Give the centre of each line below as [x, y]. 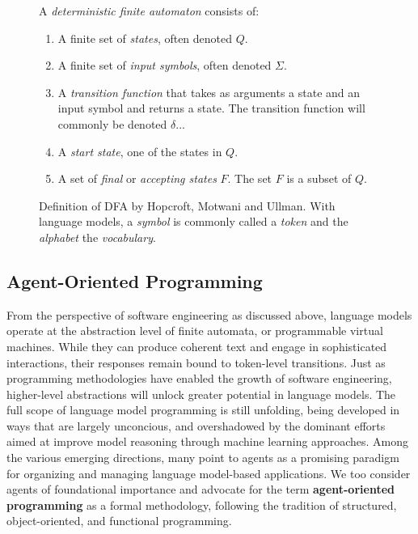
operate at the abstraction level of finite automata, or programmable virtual [195, 331]
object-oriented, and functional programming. [119, 521]
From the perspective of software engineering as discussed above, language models [209, 314]
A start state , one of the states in [140, 151]
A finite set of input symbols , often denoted [165, 65]
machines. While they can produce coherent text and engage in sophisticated [197, 346]
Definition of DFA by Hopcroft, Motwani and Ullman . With [187, 205]
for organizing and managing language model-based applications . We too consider [209, 473]
